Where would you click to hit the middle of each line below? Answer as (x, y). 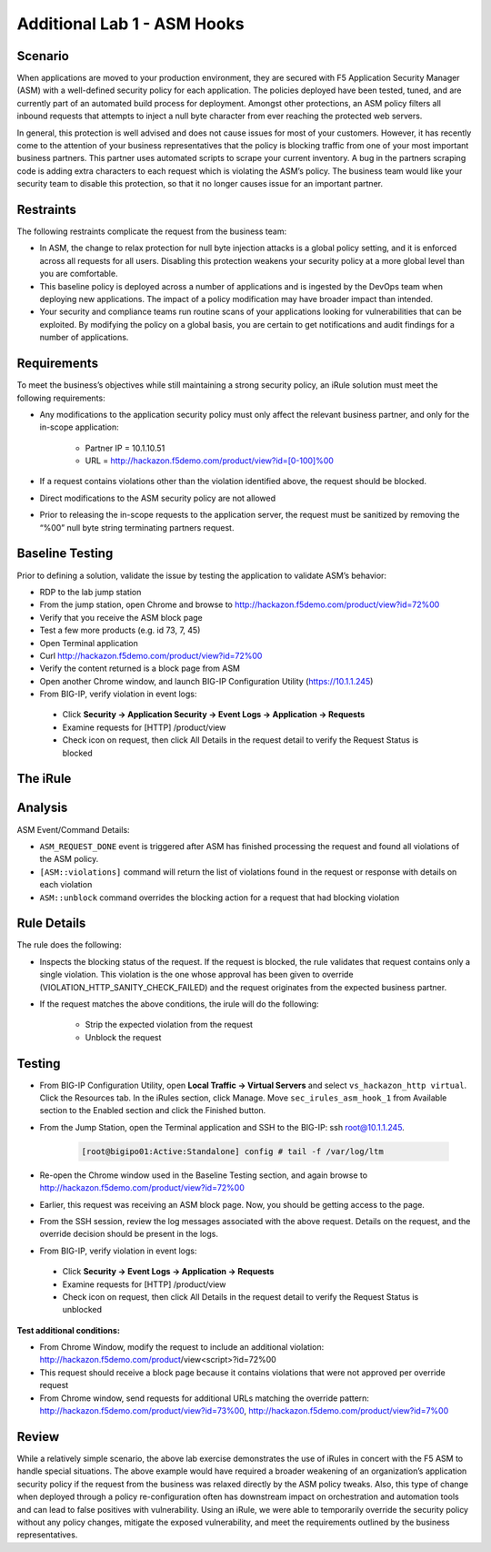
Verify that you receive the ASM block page (121, 617)
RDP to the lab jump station (90, 592)
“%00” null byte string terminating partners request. (137, 527)
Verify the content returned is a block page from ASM (140, 668)
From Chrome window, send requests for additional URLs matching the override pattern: (205, 1398)
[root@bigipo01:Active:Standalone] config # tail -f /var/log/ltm (232, 1151)
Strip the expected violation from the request (169, 1025)
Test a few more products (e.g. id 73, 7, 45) (120, 630)
